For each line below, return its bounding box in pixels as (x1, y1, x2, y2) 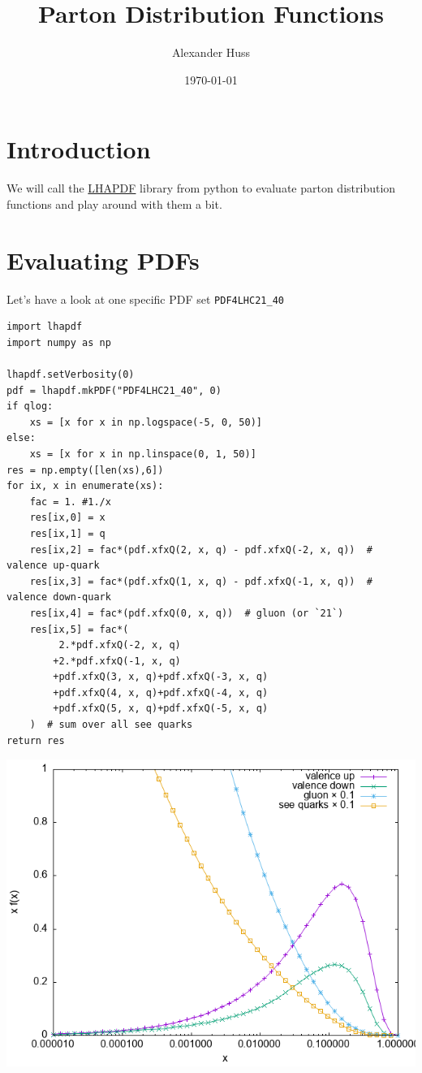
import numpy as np (6, 336, 111, 348)
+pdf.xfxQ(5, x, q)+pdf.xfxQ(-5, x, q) (53, 703, 269, 715)
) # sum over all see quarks (29, 719, 193, 731)
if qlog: (6, 400, 54, 413)
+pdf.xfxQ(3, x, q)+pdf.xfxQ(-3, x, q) (53, 671, 269, 683)
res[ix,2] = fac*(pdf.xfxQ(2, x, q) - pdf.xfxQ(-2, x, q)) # (29, 543, 373, 556)
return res (6, 734, 65, 746)
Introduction (6, 132, 151, 166)
